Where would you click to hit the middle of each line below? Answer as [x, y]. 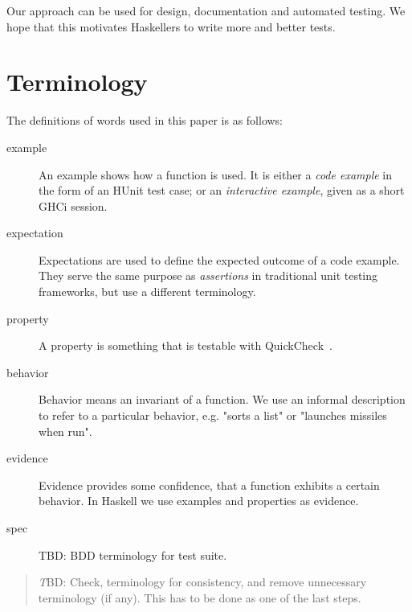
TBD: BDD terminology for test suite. [133, 554]
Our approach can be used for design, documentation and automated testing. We [206, 10]
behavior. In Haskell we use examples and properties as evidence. [199, 501]
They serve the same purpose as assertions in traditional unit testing [208, 275]
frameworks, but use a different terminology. [147, 292]
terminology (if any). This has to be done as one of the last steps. [200, 597]
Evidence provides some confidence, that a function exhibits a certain [209, 485]
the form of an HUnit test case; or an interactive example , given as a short [222, 190]
